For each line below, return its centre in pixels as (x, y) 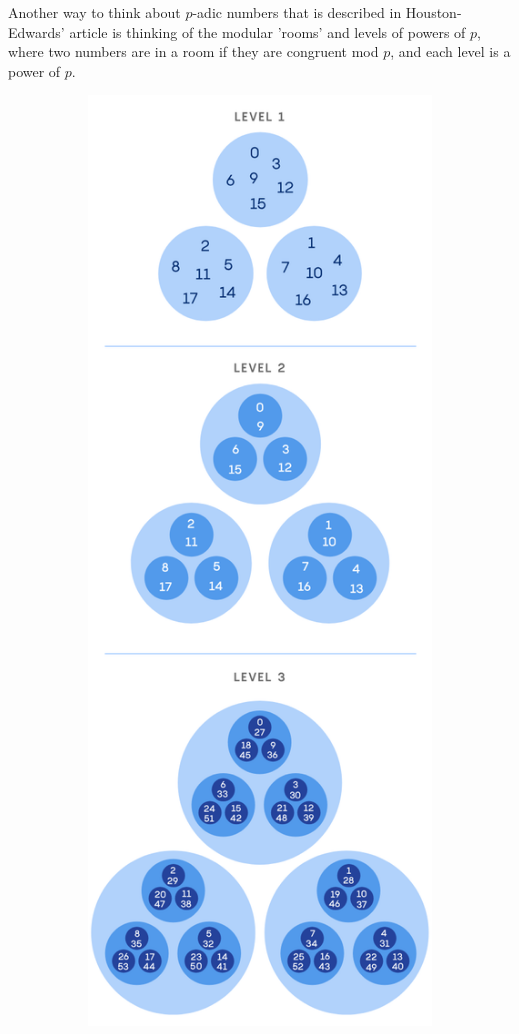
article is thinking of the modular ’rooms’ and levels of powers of (267, 31)
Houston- (433, 12)
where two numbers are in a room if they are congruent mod (193, 51)
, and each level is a (450, 51)
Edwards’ (36, 31)
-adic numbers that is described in (297, 12)
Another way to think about (94, 12)
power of (34, 70)
